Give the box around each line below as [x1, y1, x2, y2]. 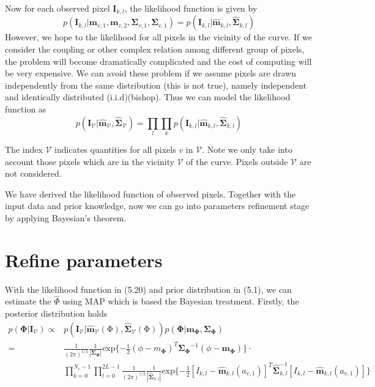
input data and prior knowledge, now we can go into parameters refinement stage [5, 199, 310, 212]
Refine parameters [5, 247, 163, 272]
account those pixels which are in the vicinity [5, 155, 175, 168]
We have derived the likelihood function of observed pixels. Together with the [5, 187, 296, 200]
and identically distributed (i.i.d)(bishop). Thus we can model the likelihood [5, 90, 291, 103]
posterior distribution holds [5, 307, 108, 320]
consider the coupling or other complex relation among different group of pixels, [5, 43, 305, 56]
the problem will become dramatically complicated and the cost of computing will [5, 54, 312, 67]
